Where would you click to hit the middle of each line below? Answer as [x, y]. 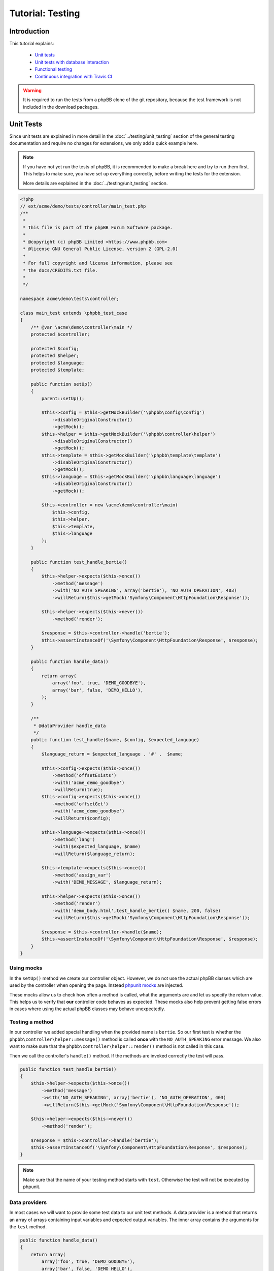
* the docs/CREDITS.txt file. [61, 270]
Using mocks [26, 968]
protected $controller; [60, 335]
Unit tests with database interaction [72, 62]
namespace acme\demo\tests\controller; [70, 299]
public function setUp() [62, 384]
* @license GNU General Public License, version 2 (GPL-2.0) [100, 249]
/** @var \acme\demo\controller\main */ [82, 327]
